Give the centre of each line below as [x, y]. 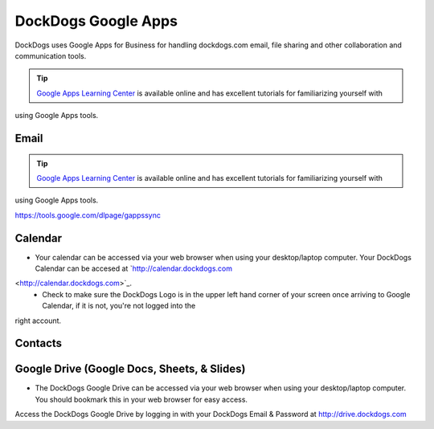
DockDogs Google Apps [96, 21]
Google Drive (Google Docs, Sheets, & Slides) [130, 369]
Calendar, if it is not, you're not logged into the [119, 306]
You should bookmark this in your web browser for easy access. [141, 399]
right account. [38, 321]
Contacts [39, 343]
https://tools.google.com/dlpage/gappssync [88, 215]
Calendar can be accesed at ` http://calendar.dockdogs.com [134, 268]
